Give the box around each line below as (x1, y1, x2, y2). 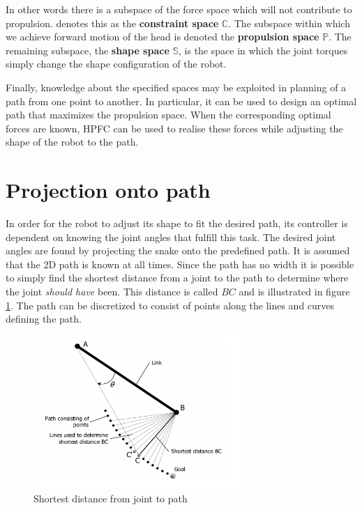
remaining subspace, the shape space (6, 42, 169, 57)
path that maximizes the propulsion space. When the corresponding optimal (6, 107, 331, 122)
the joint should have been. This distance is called (6, 284, 218, 299)
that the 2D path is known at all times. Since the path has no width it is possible (6, 256, 354, 271)
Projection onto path (6, 176, 211, 204)
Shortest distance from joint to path (33, 490, 188, 505)
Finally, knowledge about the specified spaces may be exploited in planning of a (6, 79, 347, 94)
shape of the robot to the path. (6, 134, 139, 149)
